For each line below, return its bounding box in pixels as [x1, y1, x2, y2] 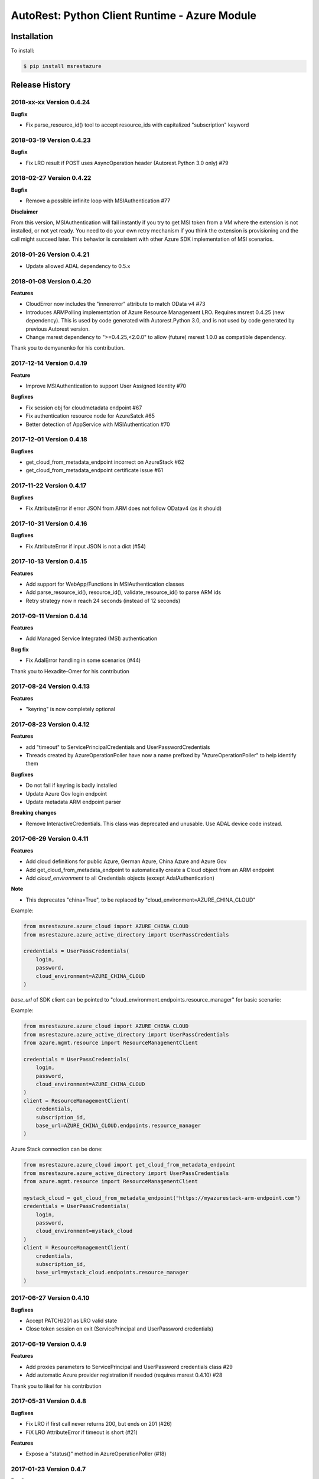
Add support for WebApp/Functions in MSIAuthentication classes [25, 580, 184, 588]
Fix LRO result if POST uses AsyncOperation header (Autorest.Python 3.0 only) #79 [25, 159, 229, 166]
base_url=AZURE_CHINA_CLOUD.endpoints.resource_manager [35, 1122, 201, 1129]
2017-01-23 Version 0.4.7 [11, 1465, 86, 1473]
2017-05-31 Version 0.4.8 [11, 1397, 87, 1405]
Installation [11, 31, 53, 41]
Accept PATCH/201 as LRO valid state [25, 1317, 118, 1324]
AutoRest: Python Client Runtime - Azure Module [11, 9, 257, 22]
